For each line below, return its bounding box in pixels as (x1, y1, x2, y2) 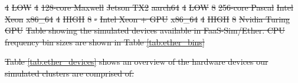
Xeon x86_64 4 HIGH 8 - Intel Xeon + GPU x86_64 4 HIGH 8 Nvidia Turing (5, 12, 290, 25)
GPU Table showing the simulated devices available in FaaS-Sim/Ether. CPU (5, 24, 285, 36)
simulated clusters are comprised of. (5, 67, 134, 79)
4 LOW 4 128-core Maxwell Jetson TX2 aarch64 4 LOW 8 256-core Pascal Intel (5, 1, 293, 13)
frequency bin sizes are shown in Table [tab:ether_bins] (5, 35, 205, 48)
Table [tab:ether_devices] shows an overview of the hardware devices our (5, 55, 268, 68)
